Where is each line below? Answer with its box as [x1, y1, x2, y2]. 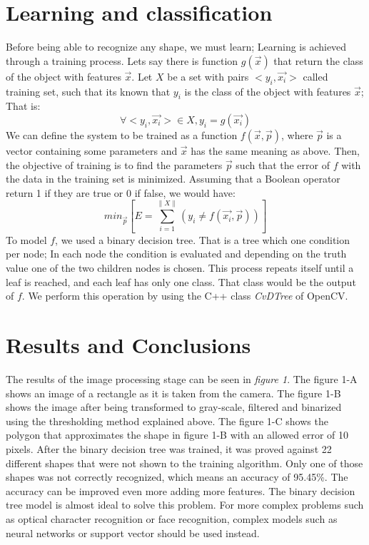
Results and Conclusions [6, 330, 251, 360]
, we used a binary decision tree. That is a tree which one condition [55, 232, 350, 247]
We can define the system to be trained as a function [6, 127, 238, 142]
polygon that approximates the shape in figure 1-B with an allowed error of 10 [6, 427, 349, 442]
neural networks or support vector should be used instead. [6, 525, 260, 540]
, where [281, 127, 313, 142]
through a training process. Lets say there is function [6, 53, 238, 68]
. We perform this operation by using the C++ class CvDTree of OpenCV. [21, 288, 348, 303]
